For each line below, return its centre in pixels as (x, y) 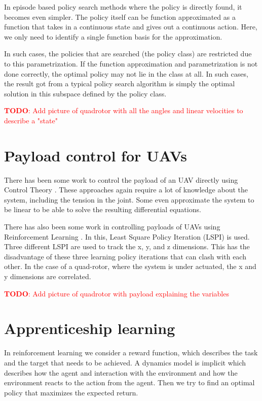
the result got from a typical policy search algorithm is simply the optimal (120, 83)
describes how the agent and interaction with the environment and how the (121, 372)
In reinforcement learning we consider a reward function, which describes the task (131, 353)
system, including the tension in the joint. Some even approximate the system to (129, 199)
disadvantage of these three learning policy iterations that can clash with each (125, 256)
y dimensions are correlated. (48, 276)
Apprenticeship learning (90, 328)
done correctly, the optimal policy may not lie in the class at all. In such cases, (126, 73)
